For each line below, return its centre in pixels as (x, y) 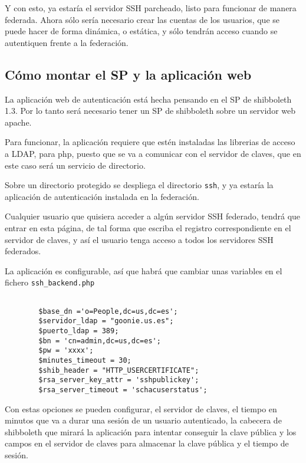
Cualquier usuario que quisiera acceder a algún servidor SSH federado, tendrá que (153, 216)
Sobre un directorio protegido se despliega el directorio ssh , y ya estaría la (139, 185)
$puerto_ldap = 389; (79, 331)
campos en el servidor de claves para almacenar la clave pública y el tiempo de (147, 443)
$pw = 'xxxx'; (66, 351)
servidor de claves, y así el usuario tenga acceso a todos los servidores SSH (139, 239)
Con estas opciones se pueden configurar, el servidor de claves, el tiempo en (141, 408)
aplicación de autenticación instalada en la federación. (102, 196)
